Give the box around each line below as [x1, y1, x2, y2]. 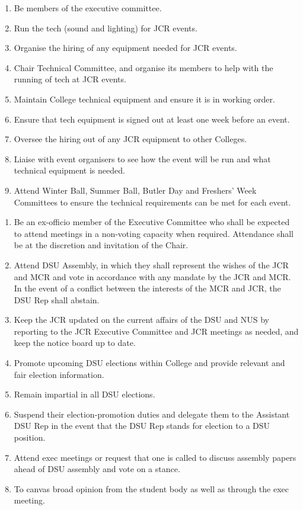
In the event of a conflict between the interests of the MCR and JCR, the [14, 282, 281, 294]
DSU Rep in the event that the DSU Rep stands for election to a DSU [14, 419, 270, 432]
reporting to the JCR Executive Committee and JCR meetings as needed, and [14, 325, 299, 337]
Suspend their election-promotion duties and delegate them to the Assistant [14, 408, 290, 420]
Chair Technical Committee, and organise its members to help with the [14, 61, 273, 73]
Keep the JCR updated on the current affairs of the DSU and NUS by [14, 313, 269, 326]
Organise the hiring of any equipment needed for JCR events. [14, 41, 237, 54]
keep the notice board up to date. [14, 336, 136, 349]
